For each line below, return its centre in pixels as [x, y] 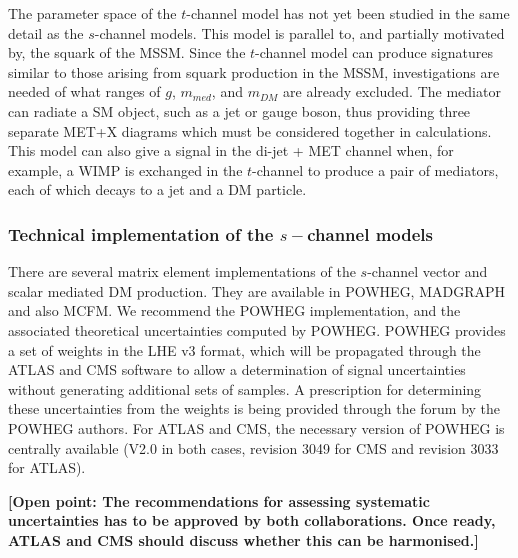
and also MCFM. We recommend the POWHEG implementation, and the [234, 310]
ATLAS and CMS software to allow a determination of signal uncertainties [237, 369]
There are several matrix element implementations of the [182, 271]
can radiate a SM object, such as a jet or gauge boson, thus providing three [239, 110]
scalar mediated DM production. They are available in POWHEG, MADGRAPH [257, 290]
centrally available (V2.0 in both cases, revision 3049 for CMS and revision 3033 [253, 447]
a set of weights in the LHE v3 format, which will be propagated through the [244, 349]
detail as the [46, 32]
